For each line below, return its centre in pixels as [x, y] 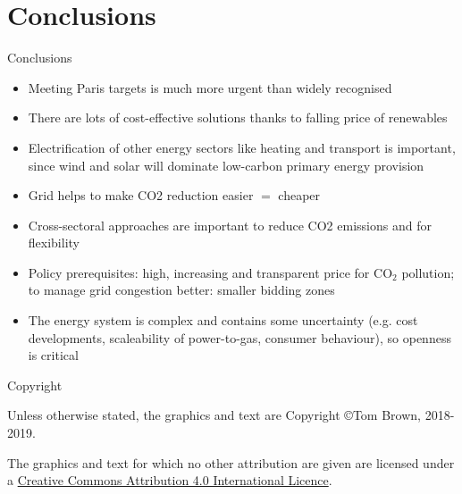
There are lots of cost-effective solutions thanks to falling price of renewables [238, 117]
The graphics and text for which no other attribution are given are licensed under [231, 462]
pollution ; [428, 272]
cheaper [299, 195]
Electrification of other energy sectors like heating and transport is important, [242, 147]
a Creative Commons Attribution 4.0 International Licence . [170, 480]
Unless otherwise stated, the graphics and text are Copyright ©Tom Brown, [214, 415]
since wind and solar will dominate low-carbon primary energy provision [226, 165]
